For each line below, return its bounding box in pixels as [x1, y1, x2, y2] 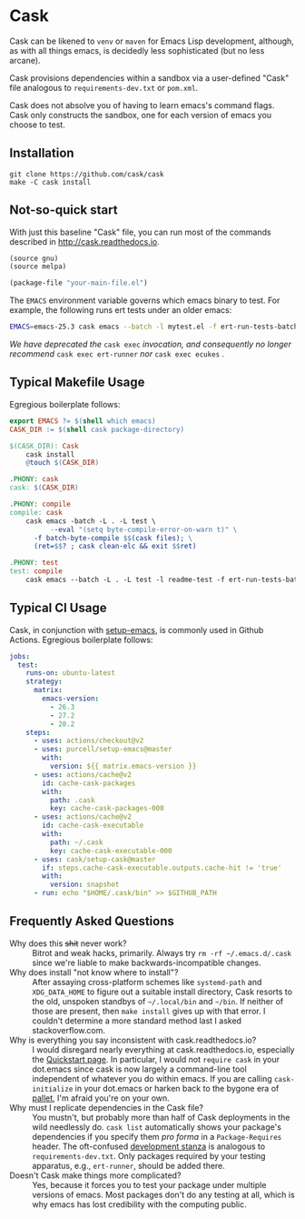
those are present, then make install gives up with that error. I [32, 1005, 266, 1016]
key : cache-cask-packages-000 [49, 804, 165, 813]
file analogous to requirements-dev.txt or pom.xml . [9, 82, 199, 93]
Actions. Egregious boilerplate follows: [9, 634, 153, 645]
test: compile [9, 567, 64, 576]
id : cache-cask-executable [42, 821, 144, 831]
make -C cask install [9, 177, 92, 186]
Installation [9, 146, 74, 161]
